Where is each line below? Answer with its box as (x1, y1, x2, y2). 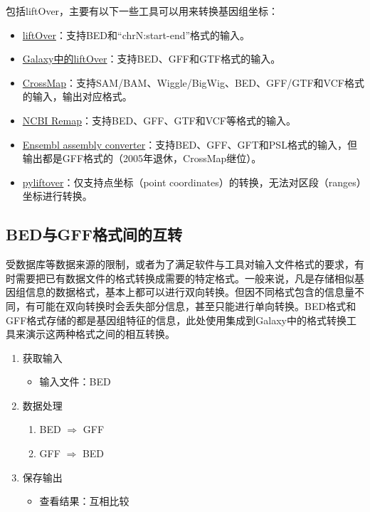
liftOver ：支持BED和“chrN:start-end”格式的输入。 (22, 27, 250, 42)
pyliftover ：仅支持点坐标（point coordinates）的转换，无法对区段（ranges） (22, 174, 361, 189)
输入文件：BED (39, 374, 111, 389)
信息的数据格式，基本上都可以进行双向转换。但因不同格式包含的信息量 (25, 284, 354, 299)
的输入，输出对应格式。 (22, 89, 132, 104)
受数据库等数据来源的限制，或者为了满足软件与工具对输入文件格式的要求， (6, 257, 354, 272)
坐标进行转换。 (22, 188, 92, 203)
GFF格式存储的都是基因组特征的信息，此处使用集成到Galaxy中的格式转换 (6, 312, 347, 327)
